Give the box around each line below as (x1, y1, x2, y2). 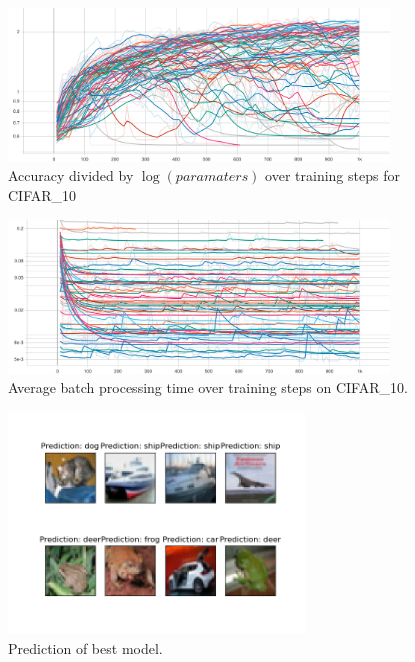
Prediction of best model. (8, 637, 163, 658)
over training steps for (265, 165, 400, 186)
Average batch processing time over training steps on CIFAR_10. (8, 377, 408, 398)
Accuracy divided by (8, 165, 134, 186)
